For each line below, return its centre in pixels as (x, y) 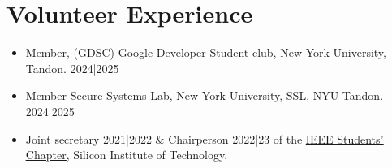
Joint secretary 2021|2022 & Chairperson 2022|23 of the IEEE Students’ (205, 138)
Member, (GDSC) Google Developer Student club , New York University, (206, 52)
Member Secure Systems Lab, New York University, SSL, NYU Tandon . (205, 95)
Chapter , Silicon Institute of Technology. (127, 155)
